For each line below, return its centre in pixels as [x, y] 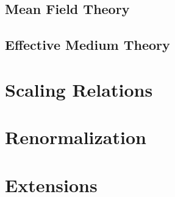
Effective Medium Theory [87, 45]
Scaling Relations [79, 89]
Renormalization [76, 137]
